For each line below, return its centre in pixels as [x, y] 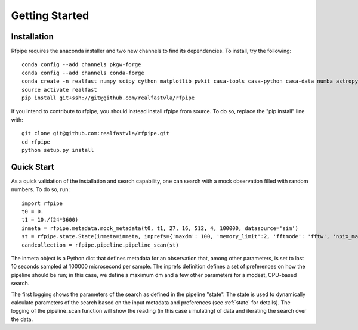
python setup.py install [58, 150]
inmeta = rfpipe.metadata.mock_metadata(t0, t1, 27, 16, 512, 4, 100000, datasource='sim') [160, 228]
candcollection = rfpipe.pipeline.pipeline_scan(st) [100, 245]
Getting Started [50, 15]
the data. [22, 319]
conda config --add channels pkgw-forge [81, 65]
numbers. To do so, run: [40, 189]
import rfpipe [42, 203]
